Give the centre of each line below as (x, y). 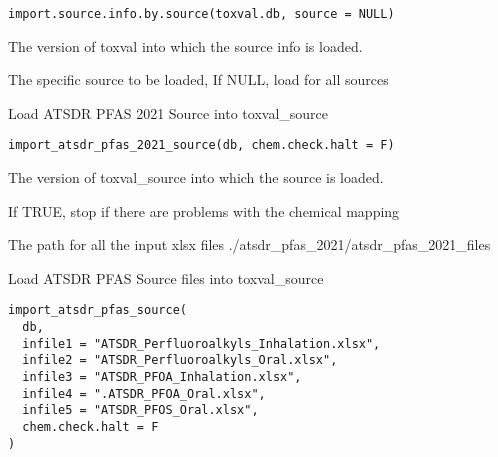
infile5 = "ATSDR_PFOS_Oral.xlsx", (140, 410)
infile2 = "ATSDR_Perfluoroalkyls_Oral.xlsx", (180, 360)
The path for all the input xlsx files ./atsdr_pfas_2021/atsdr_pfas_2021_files (249, 244)
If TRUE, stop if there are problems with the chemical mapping (204, 210)
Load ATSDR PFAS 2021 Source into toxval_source (168, 112)
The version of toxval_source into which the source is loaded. (196, 177)
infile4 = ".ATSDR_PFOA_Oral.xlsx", (144, 393)
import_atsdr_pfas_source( (97, 310)
